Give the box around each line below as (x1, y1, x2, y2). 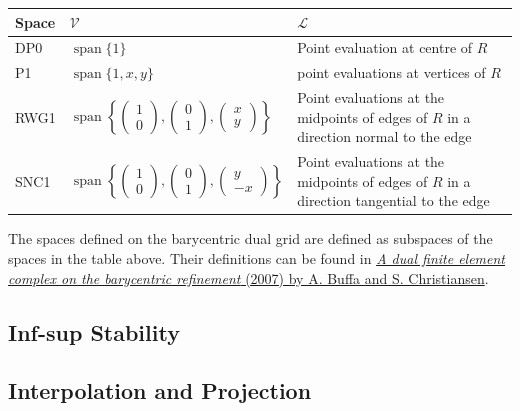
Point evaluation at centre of (297, 37, 473, 58)
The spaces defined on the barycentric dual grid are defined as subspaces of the (8, 228, 493, 249)
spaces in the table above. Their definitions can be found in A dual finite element (8, 247, 506, 268)
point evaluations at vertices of (297, 62, 486, 83)
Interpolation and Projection (8, 375, 312, 406)
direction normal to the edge (297, 126, 472, 147)
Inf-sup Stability (8, 316, 180, 347)
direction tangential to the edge (297, 190, 490, 211)
